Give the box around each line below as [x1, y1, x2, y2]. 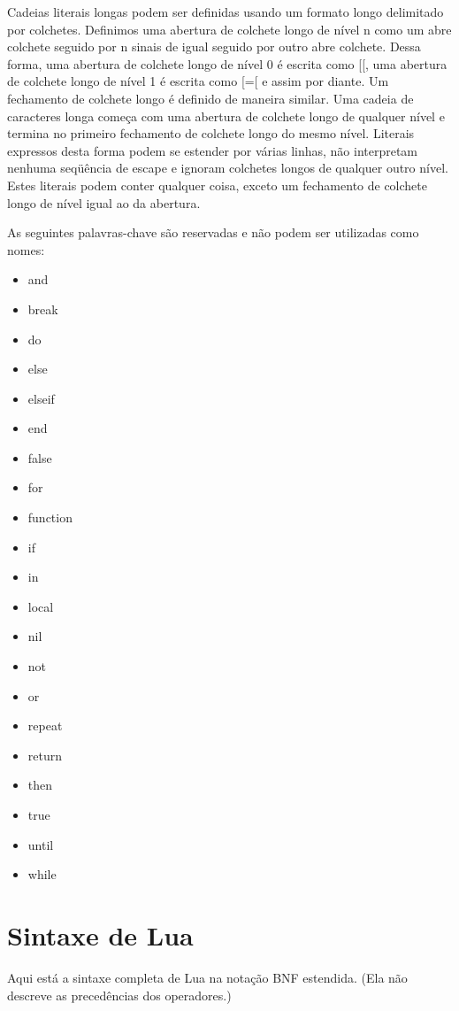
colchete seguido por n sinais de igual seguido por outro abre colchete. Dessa [7, 37, 421, 56]
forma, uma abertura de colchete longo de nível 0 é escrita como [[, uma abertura [7, 54, 448, 73]
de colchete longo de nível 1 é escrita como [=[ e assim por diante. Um [7, 72, 389, 90]
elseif [27, 389, 55, 407]
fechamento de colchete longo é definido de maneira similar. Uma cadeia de [7, 89, 414, 107]
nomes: [7, 240, 45, 259]
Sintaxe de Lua [7, 916, 194, 953]
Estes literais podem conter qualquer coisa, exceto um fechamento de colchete [7, 175, 427, 194]
